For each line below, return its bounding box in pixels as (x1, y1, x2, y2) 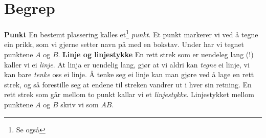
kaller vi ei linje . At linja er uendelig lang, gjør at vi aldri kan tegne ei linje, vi (4, 59, 250, 70)
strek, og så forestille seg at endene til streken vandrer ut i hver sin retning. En (4, 79, 252, 89)
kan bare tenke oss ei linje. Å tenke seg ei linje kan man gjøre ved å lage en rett (4, 69, 254, 80)
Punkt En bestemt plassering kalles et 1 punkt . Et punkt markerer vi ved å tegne (4, 28, 258, 39)
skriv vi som (60, 99, 99, 109)
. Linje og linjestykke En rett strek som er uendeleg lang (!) (58, 49, 254, 59)
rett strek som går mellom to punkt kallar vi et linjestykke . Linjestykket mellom (4, 89, 254, 100)
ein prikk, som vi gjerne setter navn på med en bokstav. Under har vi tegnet (4, 39, 245, 50)
